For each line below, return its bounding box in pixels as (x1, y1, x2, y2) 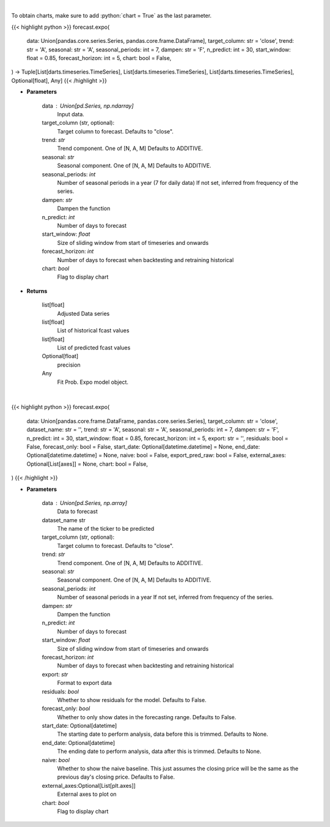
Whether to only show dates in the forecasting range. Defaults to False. (57, 713, 237, 720)
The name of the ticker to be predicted (57, 525, 155, 533)
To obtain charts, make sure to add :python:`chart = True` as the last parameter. (11, 12, 212, 20)
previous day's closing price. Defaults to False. (57, 773, 175, 780)
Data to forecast (57, 508, 98, 515)
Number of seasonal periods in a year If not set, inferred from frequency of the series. (57, 594, 274, 601)
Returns (26, 287, 48, 294)
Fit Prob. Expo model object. (57, 378, 128, 386)
